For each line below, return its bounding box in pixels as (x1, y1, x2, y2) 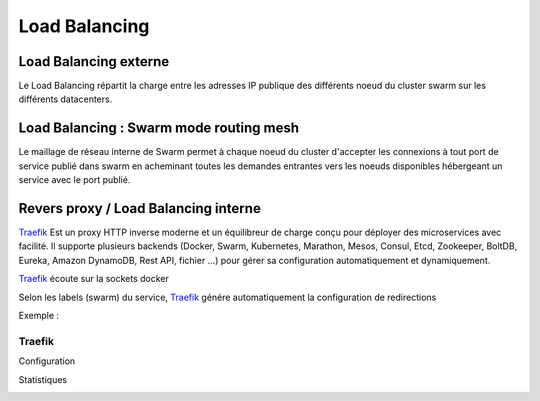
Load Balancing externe (18, 53, 170, 70)
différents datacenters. (18, 93, 113, 105)
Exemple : (18, 310, 60, 321)
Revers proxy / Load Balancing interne (18, 200, 262, 217)
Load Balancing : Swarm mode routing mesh (18, 120, 300, 137)
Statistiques (18, 373, 68, 385)
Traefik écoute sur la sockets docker (18, 273, 170, 285)
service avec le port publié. (18, 174, 131, 186)
